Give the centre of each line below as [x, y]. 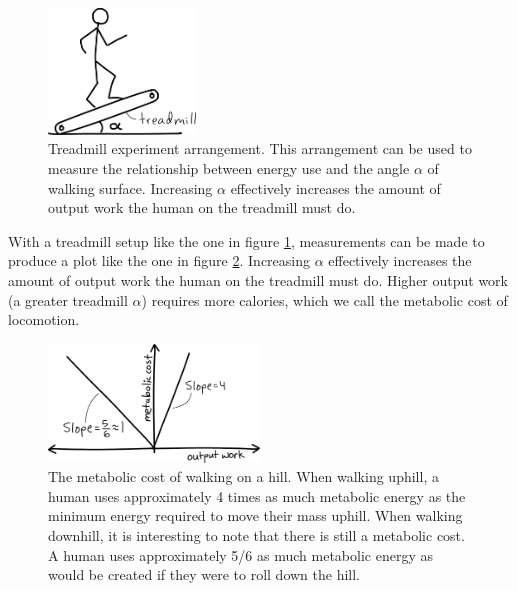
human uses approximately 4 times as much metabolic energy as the [257, 495]
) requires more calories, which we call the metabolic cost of [324, 299]
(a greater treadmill [68, 299]
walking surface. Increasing [130, 187]
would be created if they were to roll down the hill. [204, 574]
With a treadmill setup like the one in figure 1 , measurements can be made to [246, 240]
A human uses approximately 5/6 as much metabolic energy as [240, 554]
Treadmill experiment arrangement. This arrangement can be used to [260, 148]
